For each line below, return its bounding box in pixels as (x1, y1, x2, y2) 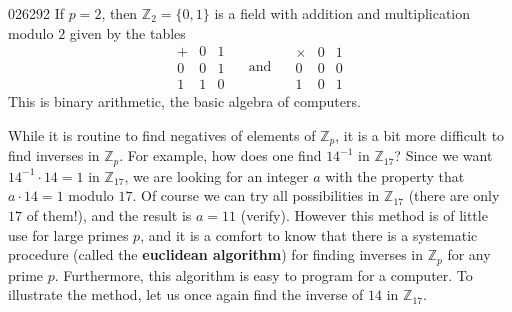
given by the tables (69, 22, 186, 43)
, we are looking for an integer (124, 165, 309, 186)
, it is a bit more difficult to (335, 124, 505, 145)
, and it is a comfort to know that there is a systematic (140, 224, 478, 245)
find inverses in (8, 145, 100, 166)
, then (101, 3, 138, 23)
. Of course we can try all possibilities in (132, 185, 380, 206)
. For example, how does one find (119, 145, 322, 166)
